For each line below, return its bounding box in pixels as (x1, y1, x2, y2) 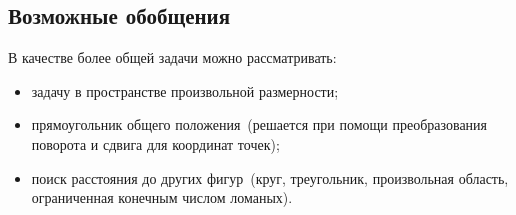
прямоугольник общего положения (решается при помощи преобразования (31, 114, 488, 135)
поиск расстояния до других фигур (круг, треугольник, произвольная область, (31, 167, 509, 188)
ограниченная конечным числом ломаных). (31, 187, 293, 208)
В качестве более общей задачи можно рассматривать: (8, 47, 337, 68)
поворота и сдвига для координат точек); (31, 133, 280, 154)
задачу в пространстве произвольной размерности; (31, 80, 339, 101)
